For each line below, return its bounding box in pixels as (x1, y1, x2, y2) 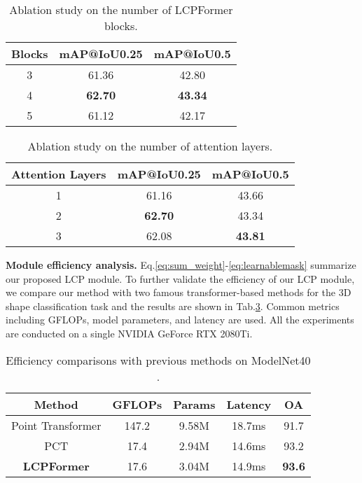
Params (173, 395, 216, 412)
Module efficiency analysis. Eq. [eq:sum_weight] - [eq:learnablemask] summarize (6, 258, 356, 272)
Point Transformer (11, 416, 102, 433)
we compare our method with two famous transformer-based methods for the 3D (6, 285, 351, 300)
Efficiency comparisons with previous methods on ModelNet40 (6, 351, 311, 368)
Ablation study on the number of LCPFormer (9, 1, 233, 17)
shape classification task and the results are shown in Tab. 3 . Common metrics (6, 298, 340, 313)
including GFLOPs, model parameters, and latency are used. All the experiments (6, 312, 354, 327)
